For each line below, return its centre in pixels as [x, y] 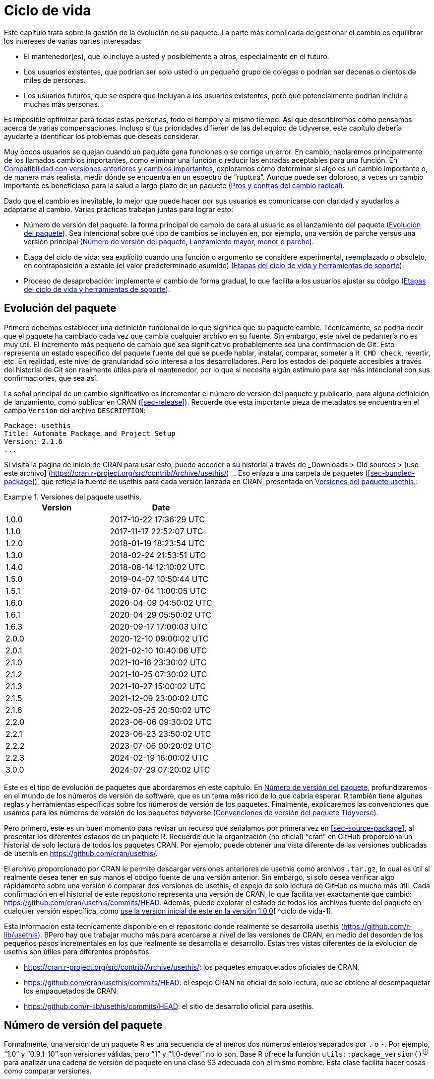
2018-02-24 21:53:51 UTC [158, 555]
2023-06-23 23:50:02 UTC [160, 734]
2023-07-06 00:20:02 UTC [161, 746]
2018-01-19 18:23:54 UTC [157, 543]
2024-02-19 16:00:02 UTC [159, 757]
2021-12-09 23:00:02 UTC [159, 698]
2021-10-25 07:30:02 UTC [158, 674]
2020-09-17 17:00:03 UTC [159, 626]
